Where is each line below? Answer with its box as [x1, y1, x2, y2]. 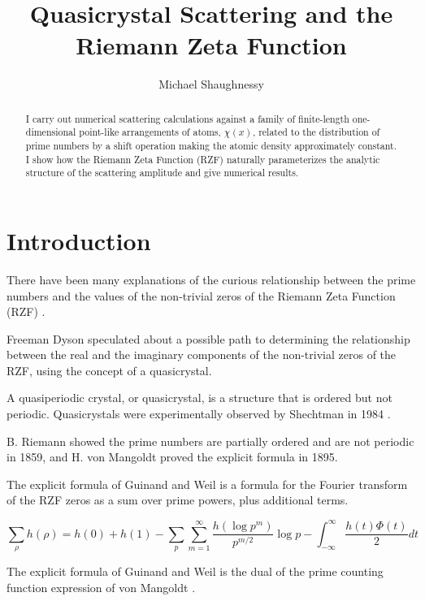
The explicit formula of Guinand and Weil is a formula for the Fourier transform [7, 475, 408, 492]
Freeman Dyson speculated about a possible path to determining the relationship [7, 330, 410, 347]
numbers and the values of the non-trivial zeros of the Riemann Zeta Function [7, 287, 396, 304]
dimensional [25, 125, 76, 139]
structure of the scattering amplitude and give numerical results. [25, 166, 299, 179]
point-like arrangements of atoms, [79, 125, 221, 139]
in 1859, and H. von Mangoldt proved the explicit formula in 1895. [7, 448, 338, 465]
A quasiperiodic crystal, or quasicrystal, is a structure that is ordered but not [7, 389, 392, 406]
